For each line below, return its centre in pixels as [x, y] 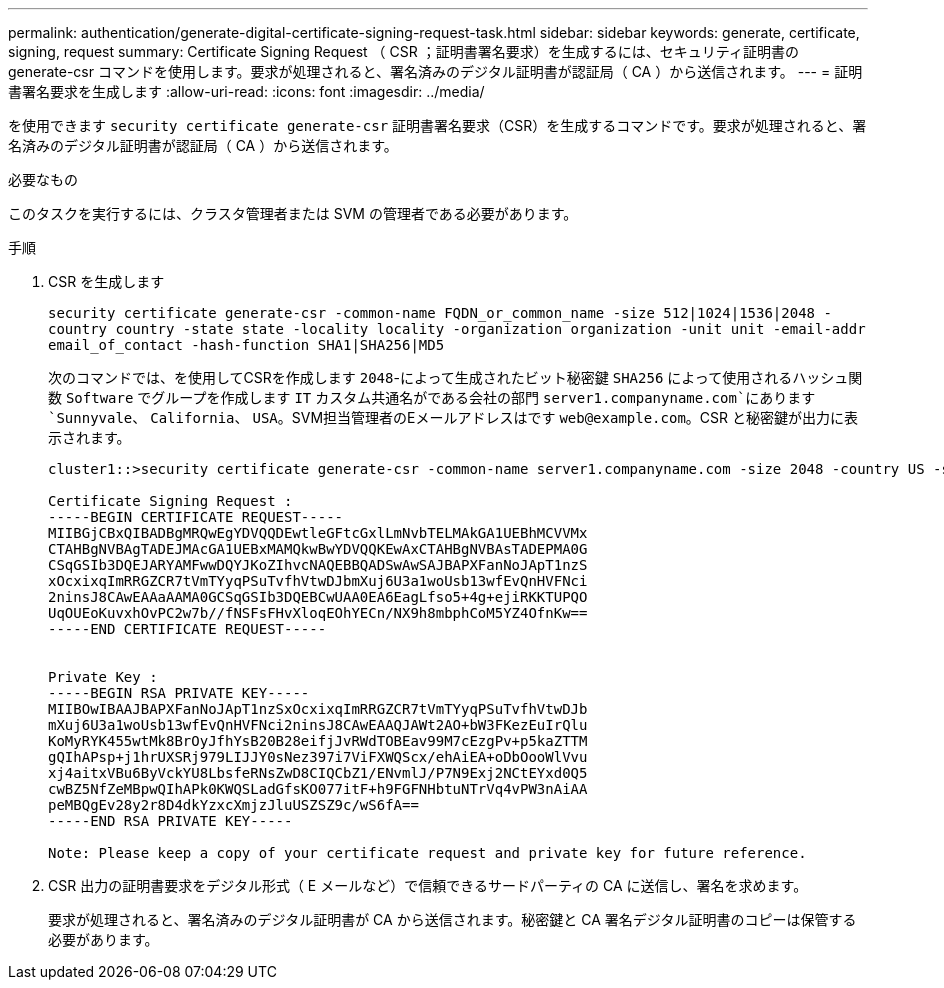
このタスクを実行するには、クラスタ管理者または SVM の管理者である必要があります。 [293, 213]
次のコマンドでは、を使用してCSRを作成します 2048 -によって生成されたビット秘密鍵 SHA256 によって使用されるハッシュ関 [455, 377]
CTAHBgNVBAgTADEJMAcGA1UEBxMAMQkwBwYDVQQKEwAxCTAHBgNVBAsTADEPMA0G [318, 549]
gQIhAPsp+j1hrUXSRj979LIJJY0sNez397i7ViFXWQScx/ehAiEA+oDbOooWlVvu [318, 757]
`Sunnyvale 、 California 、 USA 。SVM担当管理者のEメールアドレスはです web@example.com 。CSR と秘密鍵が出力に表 [453, 417]
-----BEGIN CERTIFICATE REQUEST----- [196, 517]
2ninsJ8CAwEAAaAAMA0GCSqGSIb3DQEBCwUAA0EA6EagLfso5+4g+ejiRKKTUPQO [318, 597]
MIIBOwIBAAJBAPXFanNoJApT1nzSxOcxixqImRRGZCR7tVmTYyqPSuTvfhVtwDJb [318, 709]
